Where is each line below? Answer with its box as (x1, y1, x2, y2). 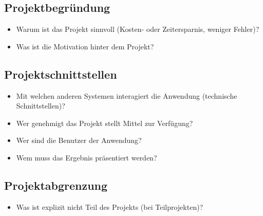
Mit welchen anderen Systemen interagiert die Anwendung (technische (16, 90, 237, 101)
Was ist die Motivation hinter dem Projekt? (16, 41, 154, 51)
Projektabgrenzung (4, 177, 108, 193)
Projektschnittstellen (4, 66, 117, 82)
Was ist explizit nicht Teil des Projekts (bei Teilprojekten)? (16, 201, 203, 212)
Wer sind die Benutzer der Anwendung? (16, 135, 142, 146)
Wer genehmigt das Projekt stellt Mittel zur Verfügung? (16, 117, 193, 128)
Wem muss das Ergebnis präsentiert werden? (16, 152, 157, 163)
